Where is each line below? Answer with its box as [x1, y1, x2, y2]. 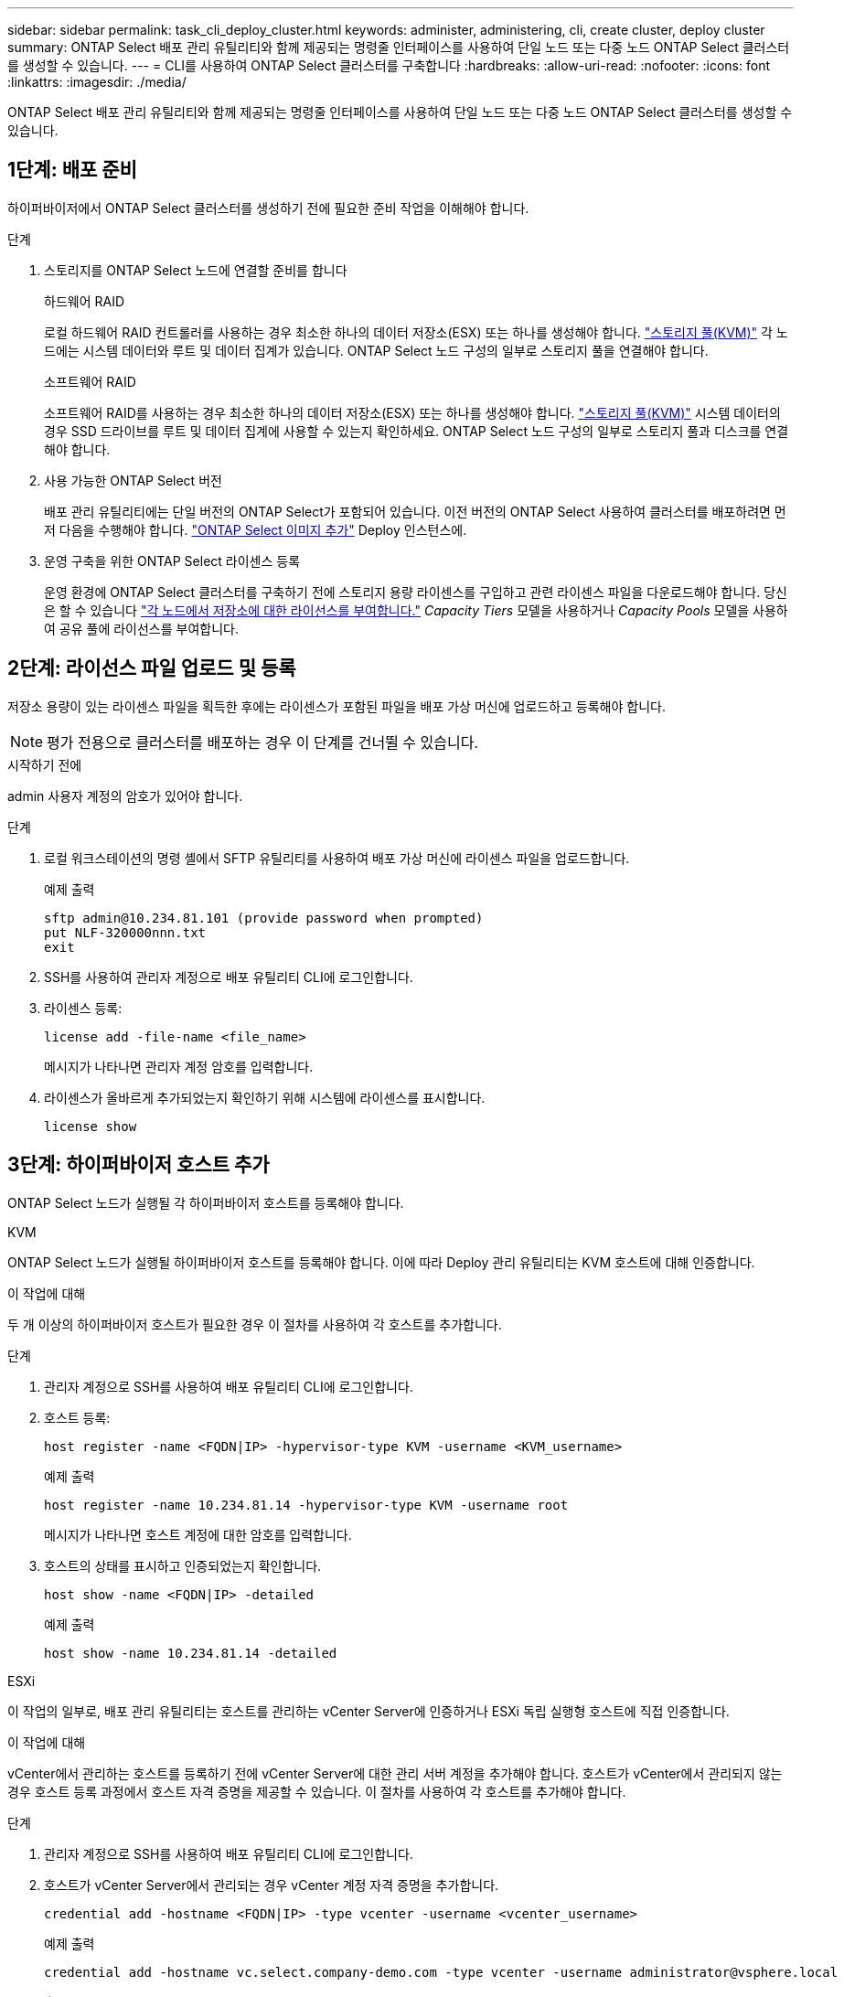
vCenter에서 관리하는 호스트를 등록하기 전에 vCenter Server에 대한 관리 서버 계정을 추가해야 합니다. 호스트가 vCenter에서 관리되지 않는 [7, 1765, 783, 1781]
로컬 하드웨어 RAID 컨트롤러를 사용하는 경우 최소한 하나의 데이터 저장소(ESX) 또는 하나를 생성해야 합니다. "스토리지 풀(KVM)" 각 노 [44, 324, 788, 340]
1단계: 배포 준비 [7, 158, 137, 182]
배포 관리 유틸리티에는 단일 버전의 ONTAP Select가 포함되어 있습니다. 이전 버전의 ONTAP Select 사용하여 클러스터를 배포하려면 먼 [44, 503, 786, 519]
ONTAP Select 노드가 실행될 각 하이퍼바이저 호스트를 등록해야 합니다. [7, 1194, 404, 1211]
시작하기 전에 [7, 756, 82, 773]
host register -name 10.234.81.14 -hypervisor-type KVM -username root [44, 1497, 569, 1512]
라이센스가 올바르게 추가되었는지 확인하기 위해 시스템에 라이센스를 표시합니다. [44, 1089, 486, 1105]
